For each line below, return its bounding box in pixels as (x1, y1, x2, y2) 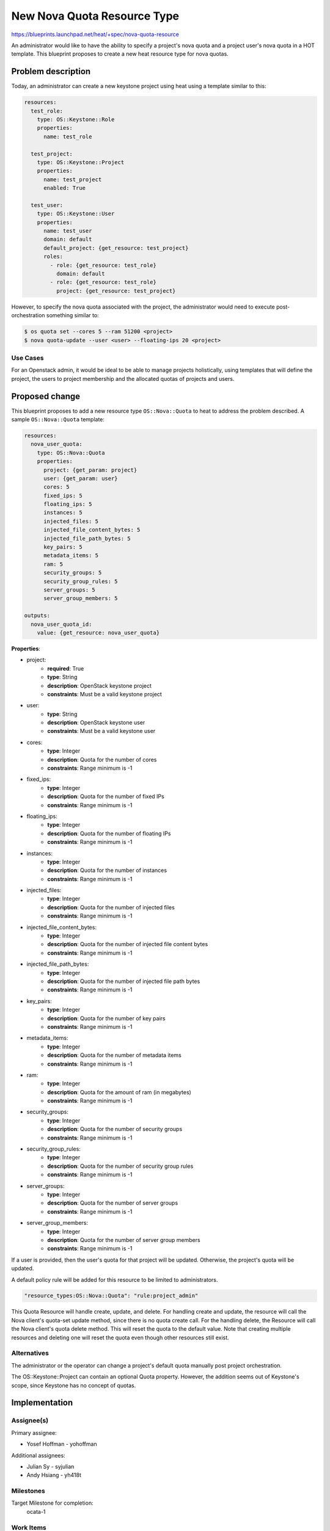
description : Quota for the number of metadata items (47, 1051, 182, 1059)
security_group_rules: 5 (43, 577, 119, 585)
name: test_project (43, 176, 102, 183)
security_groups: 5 (43, 570, 102, 576)
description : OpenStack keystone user (47, 719, 145, 726)
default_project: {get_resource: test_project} (43, 244, 189, 251)
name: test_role (43, 133, 92, 140)
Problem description (11, 66, 91, 77)
